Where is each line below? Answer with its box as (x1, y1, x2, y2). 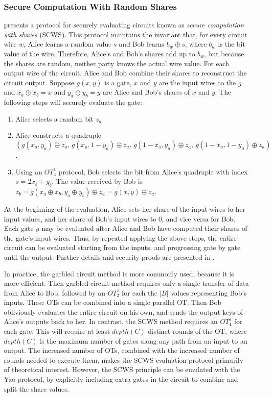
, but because (204, 49, 244, 58)
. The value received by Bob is (52, 176, 143, 186)
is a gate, (104, 77, 132, 87)
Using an (15, 166, 42, 176)
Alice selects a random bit (15, 113, 94, 124)
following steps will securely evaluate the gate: (4, 97, 142, 107)
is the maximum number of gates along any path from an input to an (40, 335, 248, 346)
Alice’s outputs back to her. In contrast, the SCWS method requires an (4, 316, 218, 326)
